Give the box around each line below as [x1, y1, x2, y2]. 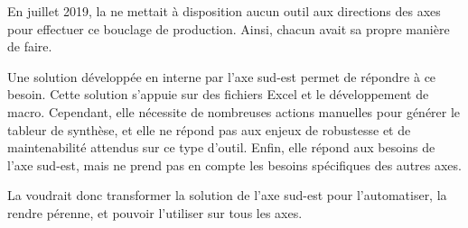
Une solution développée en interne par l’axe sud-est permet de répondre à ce [7, 67, 436, 86]
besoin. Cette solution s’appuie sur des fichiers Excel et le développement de [7, 85, 429, 104]
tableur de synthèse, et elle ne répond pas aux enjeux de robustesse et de [7, 120, 411, 139]
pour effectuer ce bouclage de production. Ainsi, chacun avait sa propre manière [7, 19, 450, 38]
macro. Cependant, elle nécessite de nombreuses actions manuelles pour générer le [7, 102, 461, 121]
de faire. [7, 37, 52, 56]
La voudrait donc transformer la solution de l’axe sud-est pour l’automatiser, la [7, 186, 447, 205]
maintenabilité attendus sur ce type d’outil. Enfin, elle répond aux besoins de [7, 138, 435, 157]
